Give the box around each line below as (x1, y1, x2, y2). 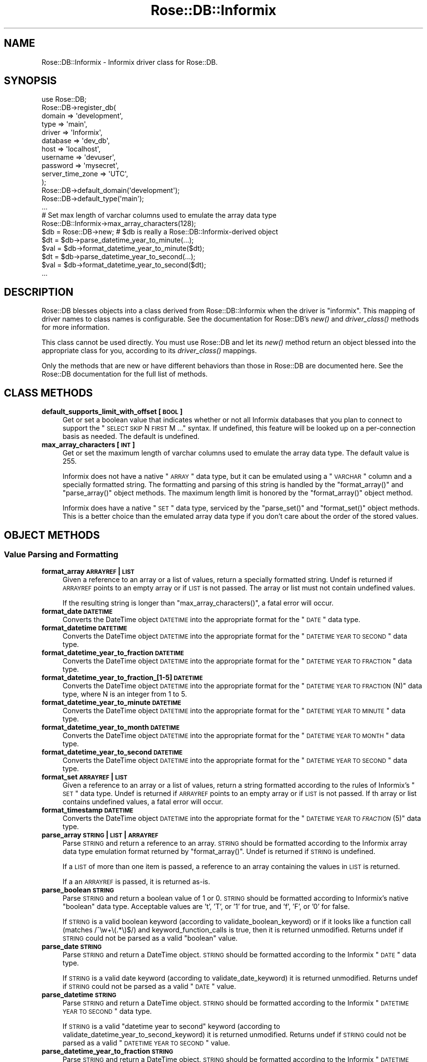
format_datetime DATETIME (41, 624, 127, 632)
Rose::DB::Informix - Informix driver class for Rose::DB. (41, 57, 218, 66)
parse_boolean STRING (41, 886, 114, 894)
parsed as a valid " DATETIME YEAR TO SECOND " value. (62, 1039, 230, 1047)
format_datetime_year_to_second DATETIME (41, 748, 183, 757)
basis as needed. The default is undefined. (62, 432, 200, 441)
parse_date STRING (41, 942, 102, 951)
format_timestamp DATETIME (41, 806, 134, 815)
